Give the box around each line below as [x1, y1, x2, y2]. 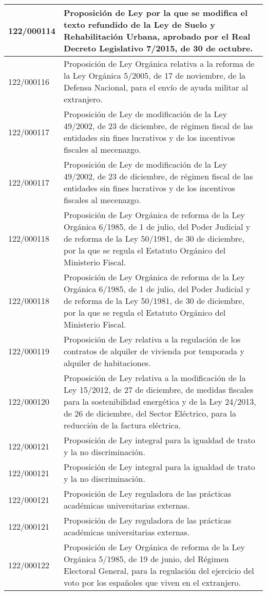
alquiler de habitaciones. [64, 357, 151, 369]
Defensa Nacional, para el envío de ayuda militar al [64, 81, 249, 93]
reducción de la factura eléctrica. [64, 419, 181, 431]
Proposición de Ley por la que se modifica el [64, 7, 248, 19]
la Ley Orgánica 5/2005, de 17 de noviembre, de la [64, 69, 246, 81]
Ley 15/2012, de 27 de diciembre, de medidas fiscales [64, 384, 254, 395]
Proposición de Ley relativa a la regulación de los [64, 333, 241, 345]
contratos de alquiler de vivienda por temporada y [64, 345, 244, 357]
